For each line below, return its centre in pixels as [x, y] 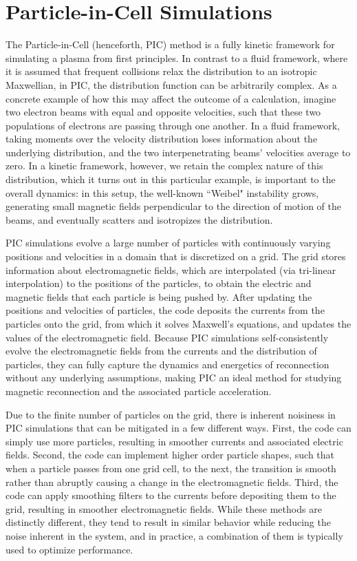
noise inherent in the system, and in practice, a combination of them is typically [174, 535]
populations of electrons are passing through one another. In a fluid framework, [173, 125]
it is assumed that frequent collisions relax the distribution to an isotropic [161, 71]
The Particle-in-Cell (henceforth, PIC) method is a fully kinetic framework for [170, 44]
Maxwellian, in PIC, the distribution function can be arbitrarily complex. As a [171, 84]
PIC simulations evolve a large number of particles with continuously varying [168, 243]
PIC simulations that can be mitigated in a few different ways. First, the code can [178, 428]
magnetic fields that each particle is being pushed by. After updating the [159, 296]
